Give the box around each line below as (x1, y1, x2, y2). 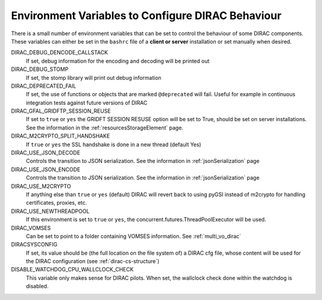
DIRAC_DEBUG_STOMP (11, 66, 69, 73)
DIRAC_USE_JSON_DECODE (11, 149, 80, 156)
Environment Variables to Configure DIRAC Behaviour (11, 9, 281, 22)
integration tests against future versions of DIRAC (26, 99, 148, 106)
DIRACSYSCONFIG (11, 241, 58, 248)
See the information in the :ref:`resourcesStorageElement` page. (26, 124, 184, 131)
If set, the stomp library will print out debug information (26, 74, 162, 81)
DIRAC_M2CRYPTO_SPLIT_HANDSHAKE (11, 132, 110, 140)
